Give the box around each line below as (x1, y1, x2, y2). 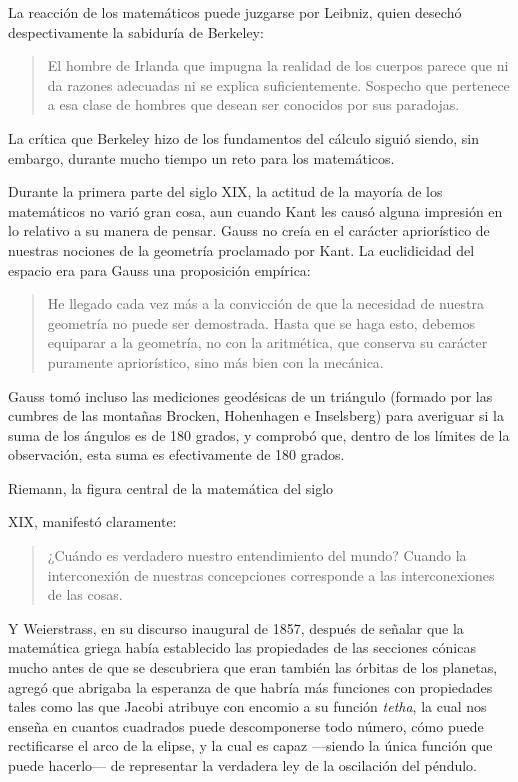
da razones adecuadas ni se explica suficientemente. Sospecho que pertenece (47, 74, 510, 95)
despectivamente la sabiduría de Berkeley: (8, 21, 264, 42)
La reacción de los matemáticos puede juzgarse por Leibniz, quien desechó (8, 2, 462, 22)
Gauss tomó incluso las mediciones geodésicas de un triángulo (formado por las (8, 385, 493, 406)
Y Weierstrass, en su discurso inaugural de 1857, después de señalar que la (8, 617, 464, 638)
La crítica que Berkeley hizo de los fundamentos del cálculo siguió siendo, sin (8, 127, 479, 148)
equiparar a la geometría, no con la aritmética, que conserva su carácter (47, 332, 488, 353)
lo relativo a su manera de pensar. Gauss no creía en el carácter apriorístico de (8, 220, 490, 241)
